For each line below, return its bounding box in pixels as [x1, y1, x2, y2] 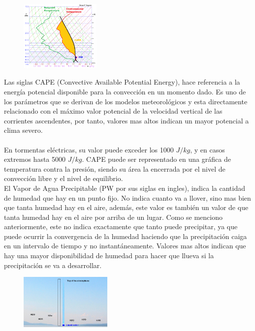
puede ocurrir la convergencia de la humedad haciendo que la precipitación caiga [4, 231, 247, 241]
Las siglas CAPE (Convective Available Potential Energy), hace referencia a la [4, 77, 240, 87]
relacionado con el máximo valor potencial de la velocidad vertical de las [4, 106, 223, 116]
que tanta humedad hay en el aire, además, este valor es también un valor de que [4, 202, 249, 212]
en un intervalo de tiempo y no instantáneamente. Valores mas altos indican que [4, 241, 246, 251]
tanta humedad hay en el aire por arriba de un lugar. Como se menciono [4, 211, 223, 222]
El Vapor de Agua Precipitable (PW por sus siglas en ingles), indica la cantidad [4, 182, 245, 193]
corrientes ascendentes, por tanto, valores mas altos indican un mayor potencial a [4, 115, 249, 125]
